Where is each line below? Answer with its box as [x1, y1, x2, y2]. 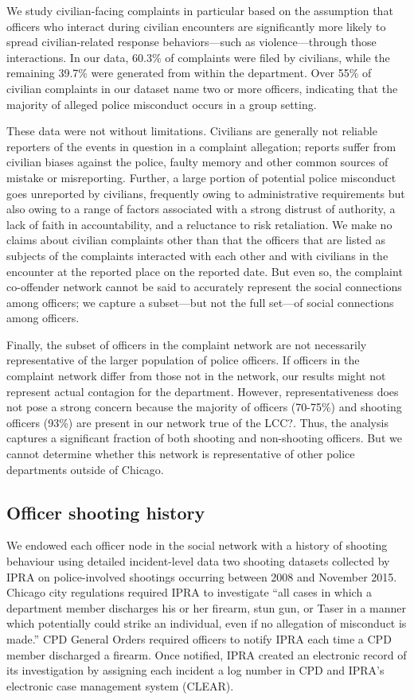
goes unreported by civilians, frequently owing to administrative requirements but [6, 185, 405, 201]
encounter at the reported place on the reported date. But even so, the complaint [6, 262, 403, 279]
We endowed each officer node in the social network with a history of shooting [6, 537, 388, 554]
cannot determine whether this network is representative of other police [6, 445, 355, 462]
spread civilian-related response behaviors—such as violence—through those [6, 33, 377, 50]
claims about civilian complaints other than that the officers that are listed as [6, 231, 386, 248]
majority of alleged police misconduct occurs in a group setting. [6, 95, 317, 112]
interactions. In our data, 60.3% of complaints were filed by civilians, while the [6, 49, 390, 65]
